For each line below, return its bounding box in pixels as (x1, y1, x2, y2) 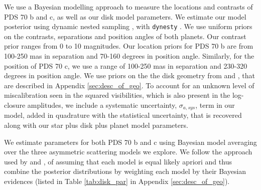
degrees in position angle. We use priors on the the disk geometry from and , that (4, 70, 255, 81)
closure (4, 100, 26, 110)
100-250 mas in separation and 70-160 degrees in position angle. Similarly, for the (4, 51, 254, 61)
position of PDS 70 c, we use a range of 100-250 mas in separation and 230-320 (4, 60, 247, 71)
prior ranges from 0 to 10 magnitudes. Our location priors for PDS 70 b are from (4, 41, 253, 51)
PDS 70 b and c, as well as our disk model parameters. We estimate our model (4, 11, 246, 22)
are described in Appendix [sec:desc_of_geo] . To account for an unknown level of (4, 80, 254, 90)
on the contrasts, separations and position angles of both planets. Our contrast (4, 31, 246, 41)
